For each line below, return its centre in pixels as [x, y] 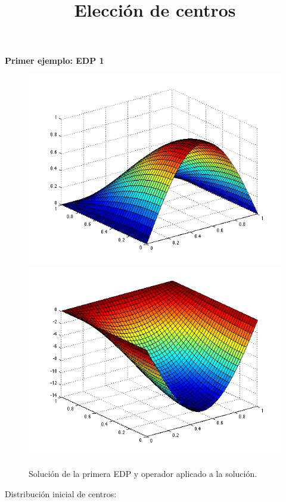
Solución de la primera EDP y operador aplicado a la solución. [143, 474]
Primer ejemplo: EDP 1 [55, 61]
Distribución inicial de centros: [61, 493]
